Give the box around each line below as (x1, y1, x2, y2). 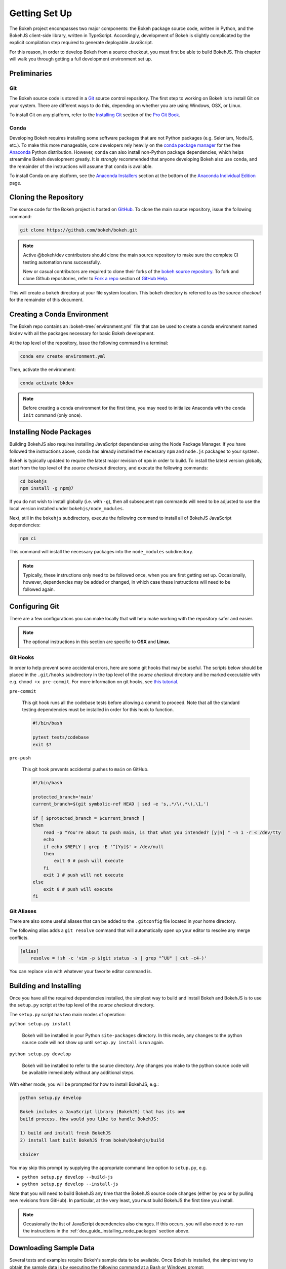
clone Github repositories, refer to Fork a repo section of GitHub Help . (23, 276, 169, 282)
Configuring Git (9, 602, 59, 611)
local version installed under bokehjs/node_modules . (9, 506, 124, 512)
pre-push (9, 755, 31, 761)
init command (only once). (23, 412, 82, 418)
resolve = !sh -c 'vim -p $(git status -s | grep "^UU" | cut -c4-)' (30, 955, 207, 961)
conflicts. (9, 934, 29, 941)
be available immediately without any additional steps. (22, 1070, 135, 1076)
